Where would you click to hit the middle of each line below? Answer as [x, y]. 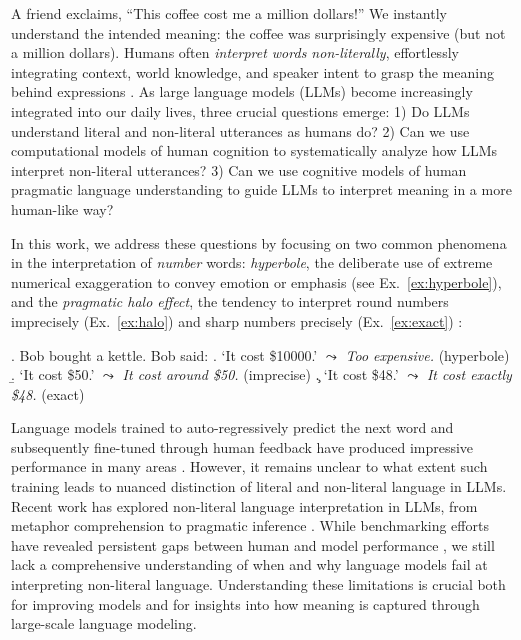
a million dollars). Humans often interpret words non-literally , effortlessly [235, 52]
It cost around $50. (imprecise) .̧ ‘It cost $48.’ [260, 374]
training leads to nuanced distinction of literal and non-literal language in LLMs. [259, 486]
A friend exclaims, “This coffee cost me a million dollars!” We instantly [229, 13]
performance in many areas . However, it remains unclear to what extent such [249, 466]
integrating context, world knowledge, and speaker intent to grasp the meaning [252, 71]
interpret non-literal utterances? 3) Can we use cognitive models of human [239, 169]
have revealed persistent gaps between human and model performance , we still [253, 544]
